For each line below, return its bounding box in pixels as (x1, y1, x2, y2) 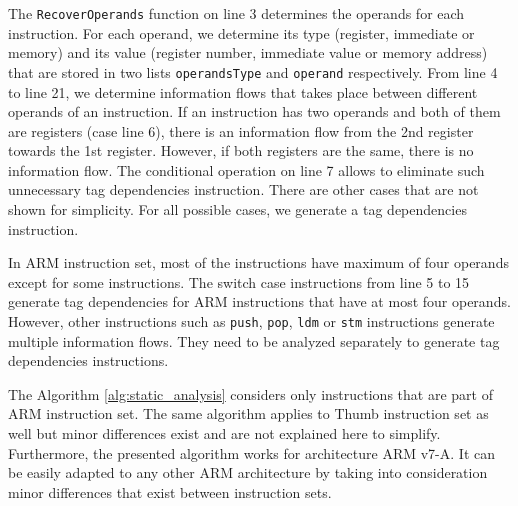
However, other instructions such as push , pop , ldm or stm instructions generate (8, 311, 495, 332)
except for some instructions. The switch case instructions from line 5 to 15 (8, 271, 470, 292)
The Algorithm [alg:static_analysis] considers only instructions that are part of (8, 383, 493, 404)
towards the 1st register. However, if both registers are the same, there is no (8, 140, 474, 161)
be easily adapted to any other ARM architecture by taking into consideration (8, 462, 488, 483)
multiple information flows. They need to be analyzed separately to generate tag (8, 330, 500, 351)
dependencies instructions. (8, 350, 169, 371)
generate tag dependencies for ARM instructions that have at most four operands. (8, 291, 511, 312)
